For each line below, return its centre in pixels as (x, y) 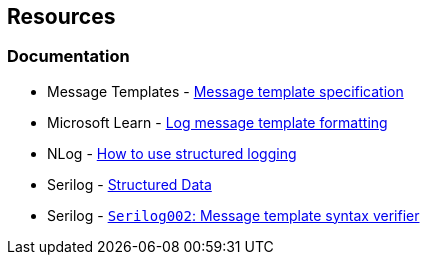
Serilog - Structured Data (129, 184)
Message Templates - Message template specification (225, 91)
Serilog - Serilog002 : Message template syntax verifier (233, 215)
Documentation (68, 56)
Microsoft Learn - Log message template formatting (217, 122)
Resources (61, 16)
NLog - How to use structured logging (172, 153)
